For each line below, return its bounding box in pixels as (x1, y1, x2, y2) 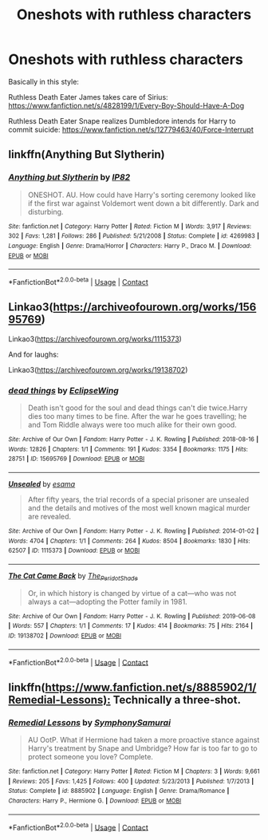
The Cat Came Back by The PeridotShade (8, 570, 138, 582)
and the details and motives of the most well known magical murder (27, 503, 251, 512)
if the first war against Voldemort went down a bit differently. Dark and (27, 198, 259, 208)
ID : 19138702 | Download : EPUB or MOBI (8, 632, 122, 640)
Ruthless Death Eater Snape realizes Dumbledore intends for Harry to (8, 116, 236, 125)
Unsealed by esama (8, 479, 76, 488)
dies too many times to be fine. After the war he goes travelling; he (27, 412, 247, 421)
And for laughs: (8, 349, 59, 359)
